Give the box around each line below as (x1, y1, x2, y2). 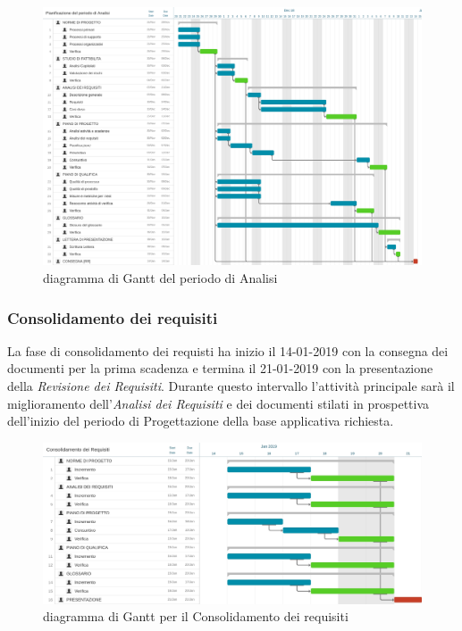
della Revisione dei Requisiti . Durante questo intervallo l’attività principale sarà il (7, 377, 455, 395)
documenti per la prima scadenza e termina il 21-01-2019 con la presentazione (7, 359, 433, 378)
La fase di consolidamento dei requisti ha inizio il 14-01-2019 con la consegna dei (7, 341, 449, 360)
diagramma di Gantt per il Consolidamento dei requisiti (43, 607, 349, 626)
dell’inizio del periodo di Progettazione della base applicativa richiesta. (7, 411, 394, 430)
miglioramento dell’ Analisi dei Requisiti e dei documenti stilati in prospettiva (7, 394, 430, 412)
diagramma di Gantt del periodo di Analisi (43, 269, 278, 287)
